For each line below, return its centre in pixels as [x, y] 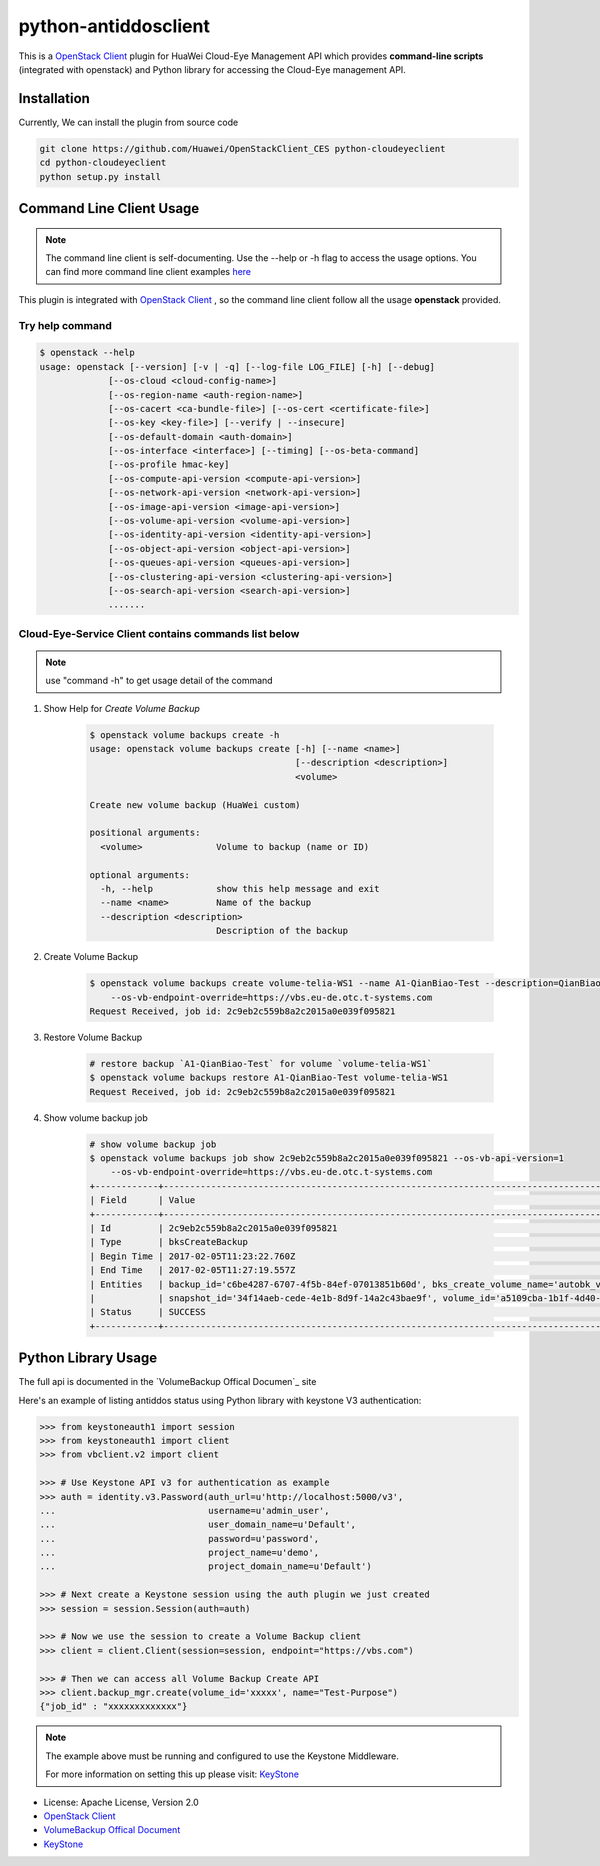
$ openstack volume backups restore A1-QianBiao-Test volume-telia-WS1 [269, 1078]
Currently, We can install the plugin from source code [128, 122]
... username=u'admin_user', [184, 1510]
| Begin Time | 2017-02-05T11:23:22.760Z [192, 1256]
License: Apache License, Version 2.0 [121, 1802]
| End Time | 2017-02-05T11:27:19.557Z [192, 1270]
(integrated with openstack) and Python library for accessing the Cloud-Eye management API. [212, 69]
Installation [54, 98]
